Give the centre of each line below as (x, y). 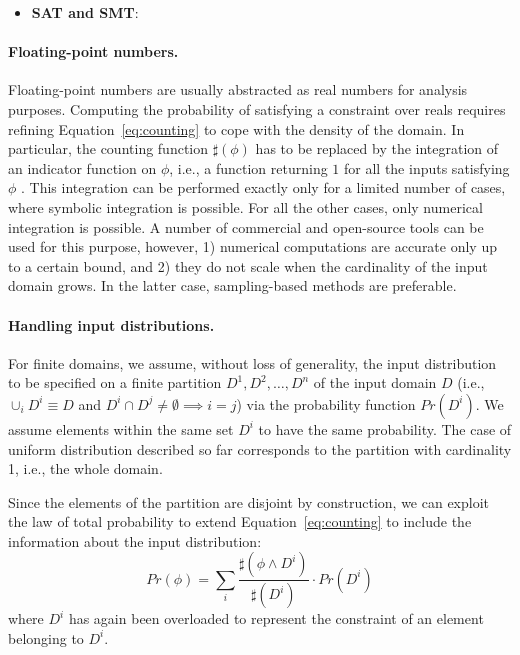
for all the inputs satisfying (427, 167)
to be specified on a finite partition (115, 382)
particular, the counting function (108, 148)
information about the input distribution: (135, 540)
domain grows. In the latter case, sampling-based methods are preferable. (232, 285)
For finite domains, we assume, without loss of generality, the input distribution (252, 362)
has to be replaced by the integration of (377, 148)
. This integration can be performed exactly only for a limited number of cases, (263, 187)
